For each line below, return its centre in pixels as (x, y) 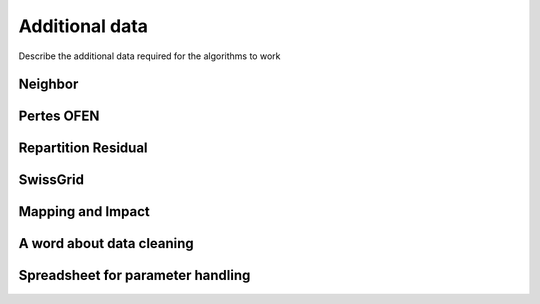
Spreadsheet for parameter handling (134, 275)
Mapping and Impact (84, 211)
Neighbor (48, 84)
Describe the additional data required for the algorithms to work (149, 56)
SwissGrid (51, 180)
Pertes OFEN (59, 116)
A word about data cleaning (106, 243)
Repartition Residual (83, 148)
